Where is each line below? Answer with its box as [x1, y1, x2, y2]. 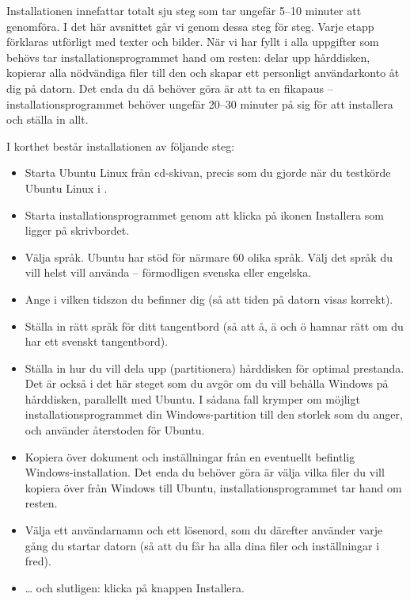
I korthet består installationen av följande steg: [6, 137, 235, 154]
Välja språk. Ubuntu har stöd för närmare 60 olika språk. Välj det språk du [25, 248, 393, 265]
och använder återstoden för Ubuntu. [25, 422, 205, 438]
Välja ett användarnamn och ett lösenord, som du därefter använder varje [25, 522, 383, 538]
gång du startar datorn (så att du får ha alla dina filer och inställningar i [25, 537, 380, 553]
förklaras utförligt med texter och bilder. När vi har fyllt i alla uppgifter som [6, 33, 379, 50]
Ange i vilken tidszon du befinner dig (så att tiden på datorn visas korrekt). [25, 290, 393, 307]
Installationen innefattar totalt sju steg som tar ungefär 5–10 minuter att [6, 2, 362, 18]
